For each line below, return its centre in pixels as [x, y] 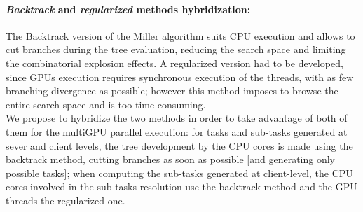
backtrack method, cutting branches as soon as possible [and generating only [170, 159]
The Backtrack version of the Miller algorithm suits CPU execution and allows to [180, 35]
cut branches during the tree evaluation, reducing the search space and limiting [176, 49]
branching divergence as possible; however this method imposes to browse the [172, 91]
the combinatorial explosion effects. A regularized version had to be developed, [174, 63]
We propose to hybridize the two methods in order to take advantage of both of [177, 118]
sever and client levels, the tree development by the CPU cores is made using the [179, 145]
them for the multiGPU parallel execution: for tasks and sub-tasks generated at [177, 131]
